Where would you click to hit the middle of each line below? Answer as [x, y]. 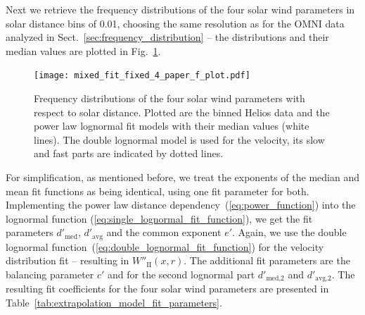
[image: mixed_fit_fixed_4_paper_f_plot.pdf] [142, 76]
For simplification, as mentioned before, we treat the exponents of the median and [182, 177]
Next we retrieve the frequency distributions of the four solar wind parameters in [180, 9]
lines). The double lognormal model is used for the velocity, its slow [179, 139]
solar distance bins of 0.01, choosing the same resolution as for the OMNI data [175, 23]
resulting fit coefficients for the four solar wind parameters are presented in [167, 289]
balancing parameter [50, 274]
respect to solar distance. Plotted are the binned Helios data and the [182, 112]
